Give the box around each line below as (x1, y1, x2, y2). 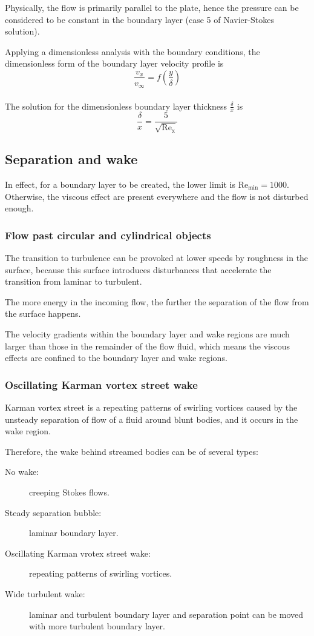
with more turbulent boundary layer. (29, 620, 165, 632)
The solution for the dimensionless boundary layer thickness (5, 99, 227, 112)
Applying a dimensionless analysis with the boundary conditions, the (5, 45, 260, 58)
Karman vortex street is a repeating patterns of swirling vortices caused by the (5, 400, 298, 413)
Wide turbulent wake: (5, 587, 85, 600)
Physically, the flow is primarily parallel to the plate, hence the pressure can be (5, 1, 299, 13)
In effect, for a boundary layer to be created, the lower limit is (5, 178, 235, 191)
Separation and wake (5, 150, 138, 168)
